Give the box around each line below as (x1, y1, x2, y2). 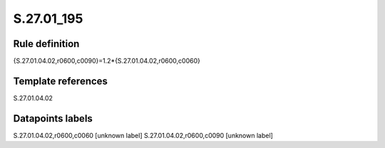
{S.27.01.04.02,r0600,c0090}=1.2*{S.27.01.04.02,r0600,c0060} (13, 57, 201, 65)
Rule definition (13, 38, 80, 50)
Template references (13, 75, 108, 87)
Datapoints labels (13, 112, 93, 125)
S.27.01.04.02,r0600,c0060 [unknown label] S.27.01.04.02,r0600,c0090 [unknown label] (13, 131, 274, 139)
